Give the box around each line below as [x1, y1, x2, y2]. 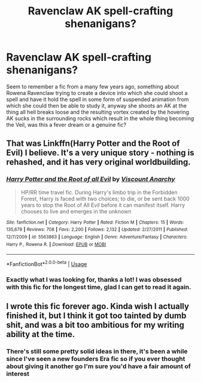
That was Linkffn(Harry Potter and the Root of [6, 139, 181, 149]
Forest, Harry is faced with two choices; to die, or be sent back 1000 [20, 195, 190, 202]
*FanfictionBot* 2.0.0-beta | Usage [6, 259, 87, 267]
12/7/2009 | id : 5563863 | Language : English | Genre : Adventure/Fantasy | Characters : [6, 234, 188, 240]
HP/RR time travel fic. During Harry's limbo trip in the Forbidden [20, 188, 178, 195]
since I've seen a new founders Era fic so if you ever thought [6, 355, 185, 363]
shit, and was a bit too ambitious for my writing [6, 320, 184, 330]
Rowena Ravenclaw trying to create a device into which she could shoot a [6, 89, 188, 96]
